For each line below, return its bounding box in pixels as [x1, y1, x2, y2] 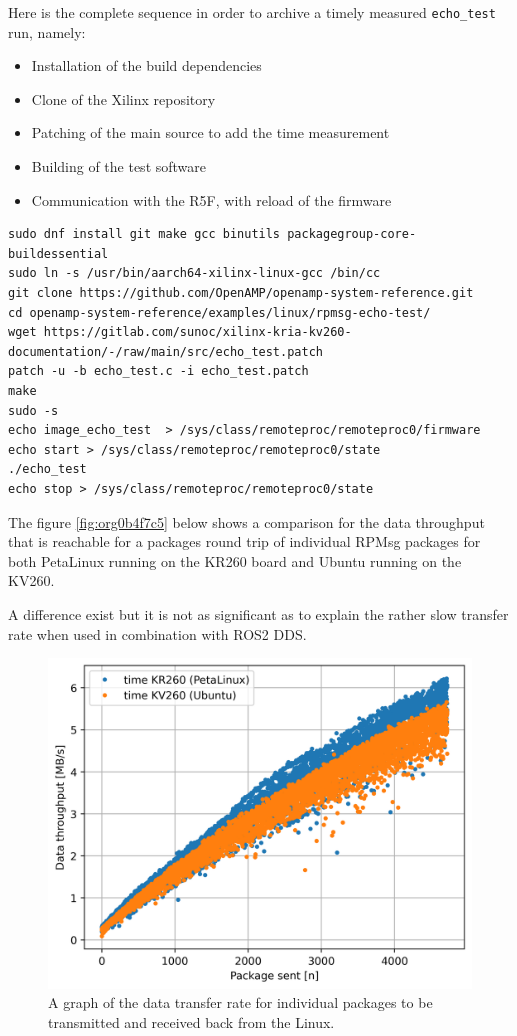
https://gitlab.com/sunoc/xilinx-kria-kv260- [43, 325, 352, 340]
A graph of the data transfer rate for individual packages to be [48, 992, 433, 1013]
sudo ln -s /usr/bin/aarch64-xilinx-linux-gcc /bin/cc [8, 266, 381, 281]
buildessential [8, 246, 109, 261]
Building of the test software [31, 156, 207, 177]
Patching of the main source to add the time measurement [31, 122, 390, 143]
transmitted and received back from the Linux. [48, 1011, 335, 1032]
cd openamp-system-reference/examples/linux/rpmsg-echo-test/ [8, 305, 431, 320]
